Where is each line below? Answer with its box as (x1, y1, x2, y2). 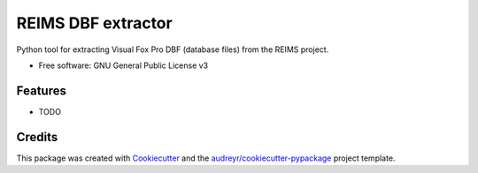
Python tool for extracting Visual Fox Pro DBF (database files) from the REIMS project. (16, 44, 329, 55)
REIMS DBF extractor (16, 13, 173, 33)
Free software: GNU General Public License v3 (38, 60, 209, 71)
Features (16, 83, 66, 98)
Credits (16, 129, 58, 145)
